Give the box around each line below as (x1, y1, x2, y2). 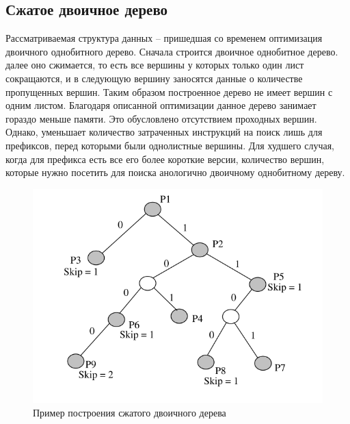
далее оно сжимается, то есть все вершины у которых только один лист (5, 58, 304, 72)
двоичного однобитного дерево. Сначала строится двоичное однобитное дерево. (5, 44, 338, 58)
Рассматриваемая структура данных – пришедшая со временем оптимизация (5, 31, 323, 45)
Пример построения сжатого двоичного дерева (33, 405, 226, 419)
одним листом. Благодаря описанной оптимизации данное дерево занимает (5, 98, 317, 112)
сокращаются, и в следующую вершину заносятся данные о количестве (5, 71, 303, 85)
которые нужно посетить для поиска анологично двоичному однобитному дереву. (5, 165, 345, 179)
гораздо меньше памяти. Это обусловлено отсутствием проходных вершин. (5, 111, 317, 125)
